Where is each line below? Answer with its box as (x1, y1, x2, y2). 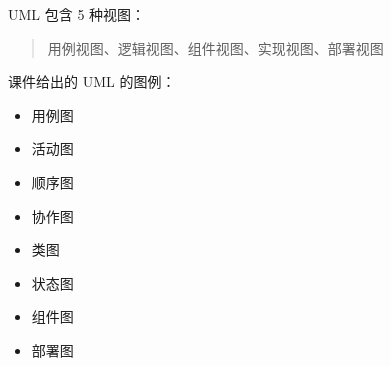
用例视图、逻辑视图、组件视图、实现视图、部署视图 (47, 37, 384, 58)
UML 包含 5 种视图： (8, 4, 146, 24)
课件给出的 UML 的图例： (8, 71, 176, 92)
